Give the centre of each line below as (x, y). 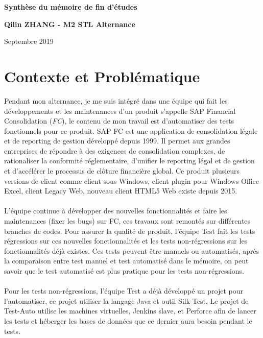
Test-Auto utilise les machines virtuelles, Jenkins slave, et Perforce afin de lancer (130, 311)
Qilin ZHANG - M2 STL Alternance (70, 24)
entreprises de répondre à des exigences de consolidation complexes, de (115, 150)
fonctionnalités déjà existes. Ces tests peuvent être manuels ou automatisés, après (132, 250)
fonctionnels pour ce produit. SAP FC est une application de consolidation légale (131, 130)
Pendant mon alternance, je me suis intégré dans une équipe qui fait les (116, 100)
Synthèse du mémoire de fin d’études (71, 7)
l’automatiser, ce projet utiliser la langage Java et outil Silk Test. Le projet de (126, 300)
